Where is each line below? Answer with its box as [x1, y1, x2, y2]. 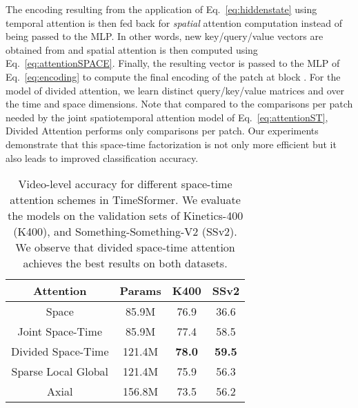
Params [119, 283, 161, 299]
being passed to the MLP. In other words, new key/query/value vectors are [6, 29, 324, 43]
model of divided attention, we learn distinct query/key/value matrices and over [6, 83, 345, 97]
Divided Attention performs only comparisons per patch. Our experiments [6, 123, 319, 138]
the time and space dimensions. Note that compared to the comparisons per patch [6, 96, 353, 111]
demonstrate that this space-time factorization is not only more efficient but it [6, 136, 337, 151]
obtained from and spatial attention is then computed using [6, 42, 258, 57]
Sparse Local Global [11, 363, 109, 380]
